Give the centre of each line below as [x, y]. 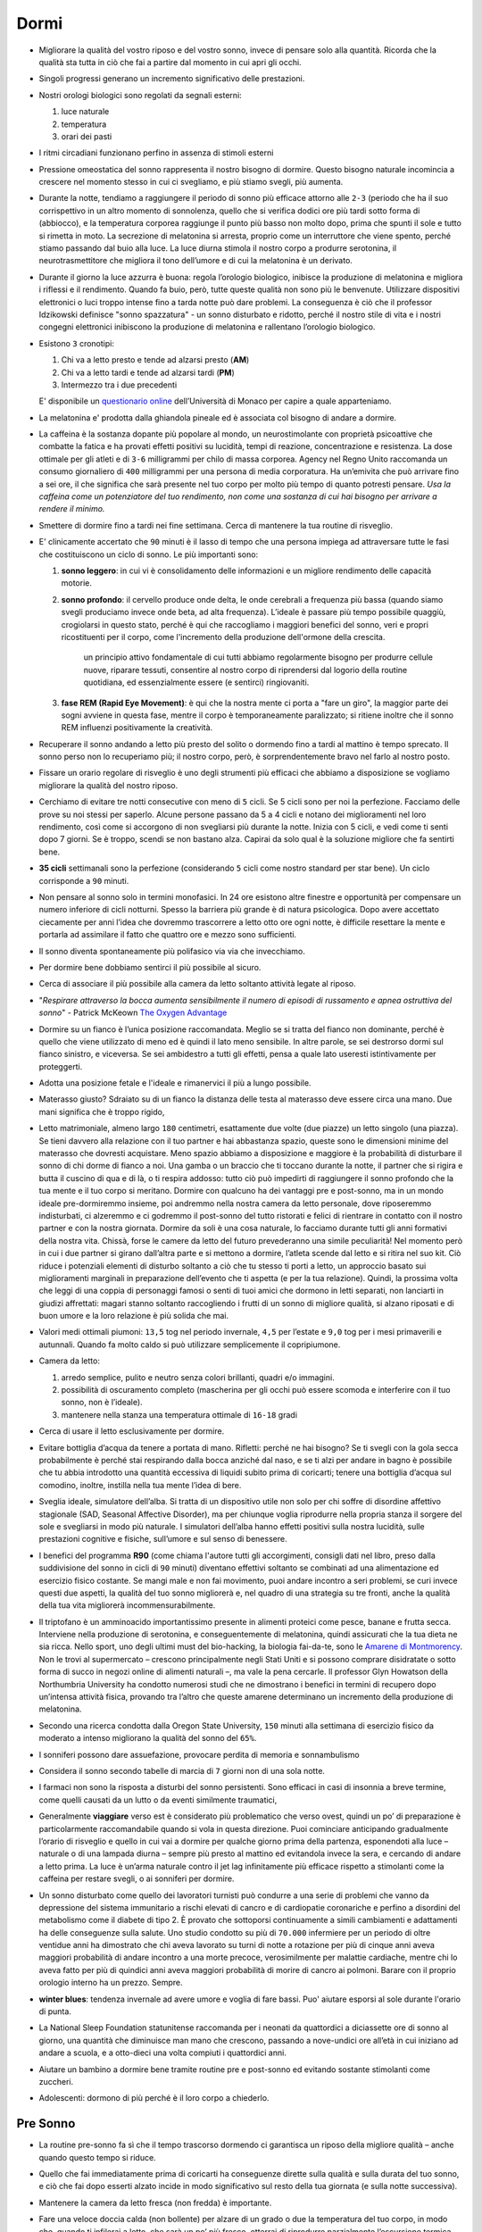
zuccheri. [56, 2081]
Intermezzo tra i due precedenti [119, 385]
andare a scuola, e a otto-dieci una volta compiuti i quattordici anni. [163, 2053]
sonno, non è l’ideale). [102, 1403]
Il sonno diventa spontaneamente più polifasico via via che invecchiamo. [172, 951]
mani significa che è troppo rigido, [102, 1112]
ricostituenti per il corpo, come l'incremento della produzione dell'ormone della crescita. [223, 637]
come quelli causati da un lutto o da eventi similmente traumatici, [158, 1800]
